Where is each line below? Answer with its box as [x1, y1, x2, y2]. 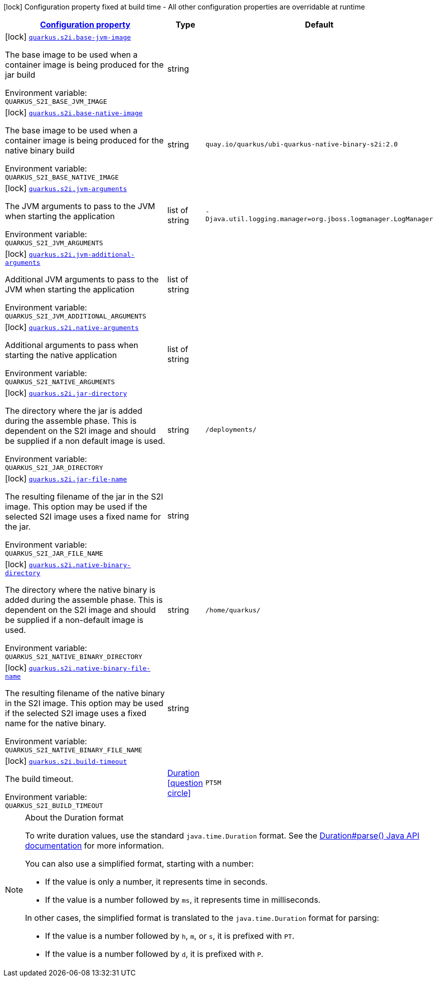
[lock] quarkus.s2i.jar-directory [5, 388, 127, 398]
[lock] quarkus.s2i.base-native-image [5, 107, 143, 117]
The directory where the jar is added [5, 406, 142, 416]
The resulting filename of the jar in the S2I [5, 492, 163, 502]
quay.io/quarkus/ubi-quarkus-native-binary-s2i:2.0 [205, 140, 398, 148]
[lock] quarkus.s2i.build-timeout [5, 756, 127, 766]
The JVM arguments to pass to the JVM [5, 201, 155, 211]
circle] [167, 787, 191, 798]
